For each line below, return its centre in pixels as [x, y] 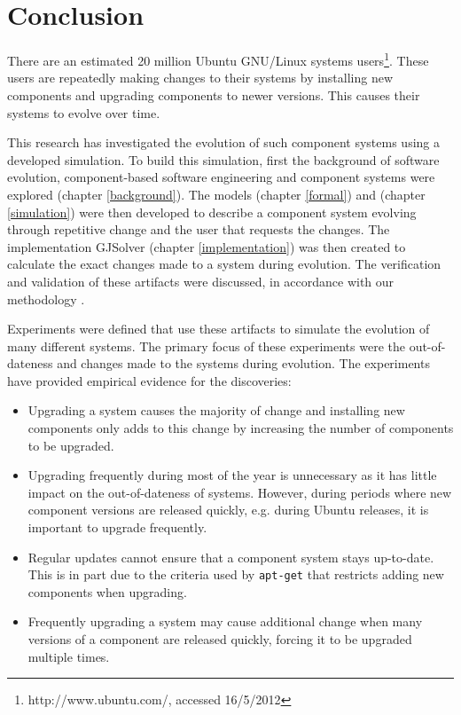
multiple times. [69, 656]
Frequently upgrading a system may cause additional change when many [225, 621]
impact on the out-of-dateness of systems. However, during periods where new [240, 492]
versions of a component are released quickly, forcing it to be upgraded [220, 639]
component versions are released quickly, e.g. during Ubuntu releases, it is [228, 510]
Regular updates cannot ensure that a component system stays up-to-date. [231, 557]
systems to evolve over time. [84, 112]
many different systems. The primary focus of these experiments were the [206, 346]
